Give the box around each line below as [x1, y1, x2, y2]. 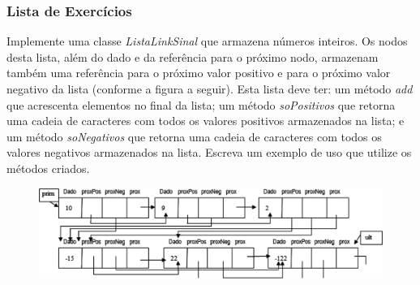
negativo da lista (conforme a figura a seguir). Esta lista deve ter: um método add [6, 80, 413, 97]
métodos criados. [6, 159, 90, 176]
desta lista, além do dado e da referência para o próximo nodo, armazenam [6, 48, 379, 65]
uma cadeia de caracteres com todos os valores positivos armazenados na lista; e [6, 112, 405, 129]
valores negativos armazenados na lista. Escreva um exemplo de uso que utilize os [6, 144, 412, 161]
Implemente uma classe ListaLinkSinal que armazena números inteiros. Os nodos [6, 32, 408, 50]
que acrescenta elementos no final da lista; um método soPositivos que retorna [6, 96, 396, 113]
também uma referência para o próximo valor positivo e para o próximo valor [6, 64, 391, 81]
